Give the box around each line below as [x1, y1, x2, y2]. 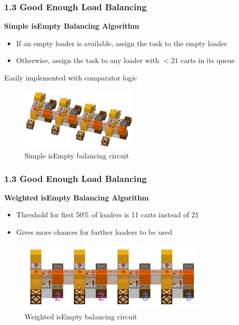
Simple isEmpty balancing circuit [25, 150, 129, 160]
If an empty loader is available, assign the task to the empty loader [16, 37, 227, 48]
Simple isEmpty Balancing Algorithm [4, 21, 140, 31]
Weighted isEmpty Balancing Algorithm [4, 192, 149, 202]
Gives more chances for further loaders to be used [16, 226, 172, 237]
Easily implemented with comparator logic [4, 72, 137, 83]
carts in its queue [181, 55, 235, 66]
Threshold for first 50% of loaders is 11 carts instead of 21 [16, 209, 199, 220]
